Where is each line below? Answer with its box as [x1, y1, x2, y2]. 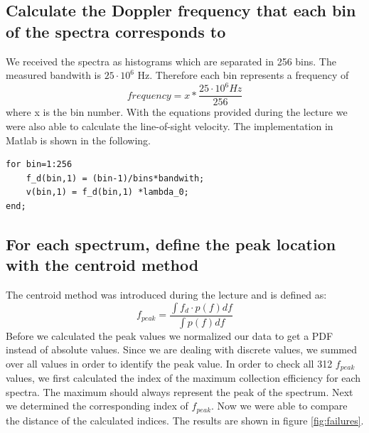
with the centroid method [6, 254, 199, 276]
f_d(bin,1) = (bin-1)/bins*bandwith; [26, 173, 205, 183]
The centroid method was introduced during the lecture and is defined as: [6, 287, 327, 302]
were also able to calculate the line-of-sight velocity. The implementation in [6, 118, 333, 133]
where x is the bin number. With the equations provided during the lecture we [6, 105, 348, 119]
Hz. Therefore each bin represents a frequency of [137, 68, 349, 82]
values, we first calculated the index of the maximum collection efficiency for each [6, 370, 361, 385]
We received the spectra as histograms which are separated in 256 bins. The [6, 53, 336, 68]
